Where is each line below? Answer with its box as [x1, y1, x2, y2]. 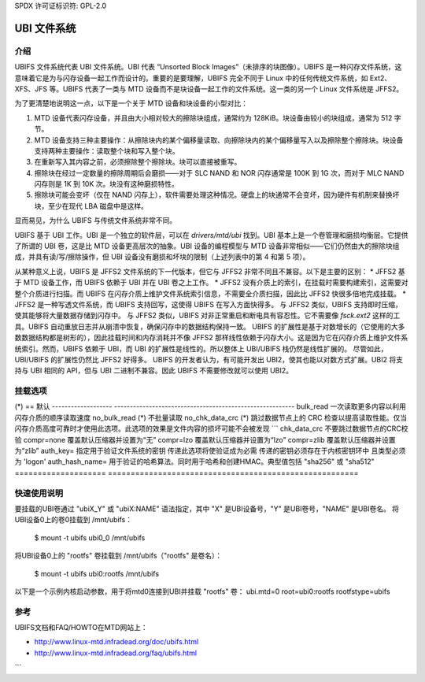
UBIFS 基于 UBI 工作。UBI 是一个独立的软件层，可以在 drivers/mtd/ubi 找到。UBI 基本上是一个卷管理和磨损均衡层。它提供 [14, 230, 408, 239]
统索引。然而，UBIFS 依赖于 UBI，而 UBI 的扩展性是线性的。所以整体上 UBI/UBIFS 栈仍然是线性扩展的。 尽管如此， [14, 343, 388, 354]
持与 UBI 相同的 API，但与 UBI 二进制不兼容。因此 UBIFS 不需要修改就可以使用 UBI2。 [14, 366, 293, 376]
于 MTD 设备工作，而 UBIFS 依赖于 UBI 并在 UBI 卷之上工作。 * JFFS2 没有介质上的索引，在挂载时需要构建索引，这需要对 [14, 278, 408, 287]
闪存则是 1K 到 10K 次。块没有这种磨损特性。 [34, 180, 179, 189]
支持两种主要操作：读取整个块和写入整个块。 [34, 146, 179, 155]
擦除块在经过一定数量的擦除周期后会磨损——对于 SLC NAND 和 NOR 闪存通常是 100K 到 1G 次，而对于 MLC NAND [34, 168, 405, 177]
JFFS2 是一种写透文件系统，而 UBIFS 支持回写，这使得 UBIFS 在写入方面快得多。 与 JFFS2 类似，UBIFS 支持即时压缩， [14, 299, 403, 309]
